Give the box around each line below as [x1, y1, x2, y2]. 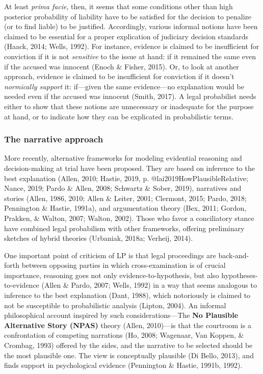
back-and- [218, 250, 249, 260]
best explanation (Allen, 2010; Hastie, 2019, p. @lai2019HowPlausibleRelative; [4, 172, 248, 183]
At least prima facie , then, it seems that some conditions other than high [4, 1, 233, 11]
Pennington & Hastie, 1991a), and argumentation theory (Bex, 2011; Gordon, [4, 203, 247, 213]
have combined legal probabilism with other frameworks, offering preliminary [4, 222, 245, 233]
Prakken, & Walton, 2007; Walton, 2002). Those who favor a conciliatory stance [4, 212, 254, 223]
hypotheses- [221, 269, 258, 280]
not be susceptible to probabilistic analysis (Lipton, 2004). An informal [4, 300, 226, 310]
